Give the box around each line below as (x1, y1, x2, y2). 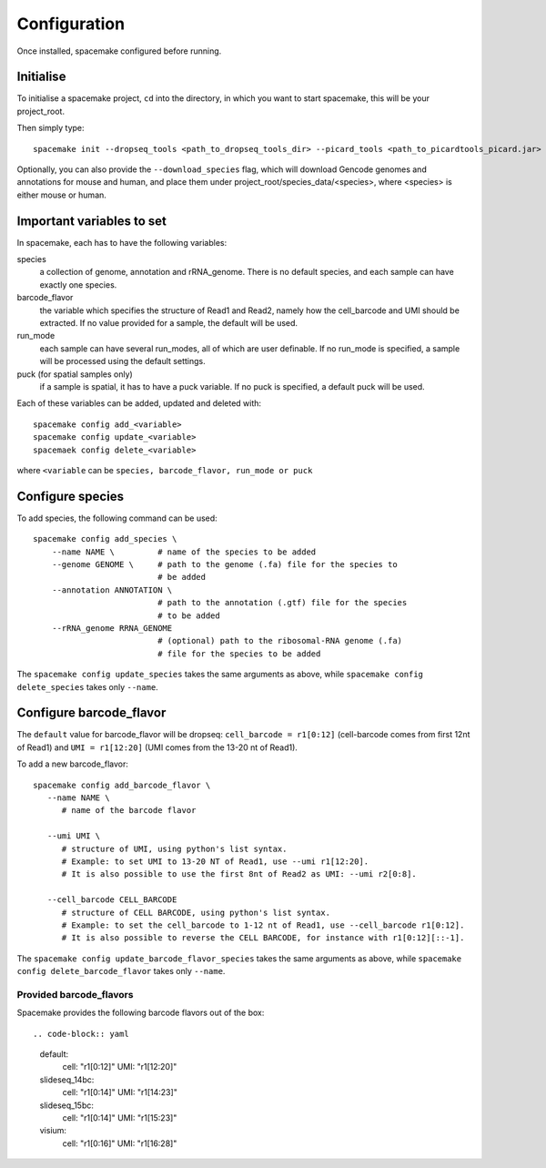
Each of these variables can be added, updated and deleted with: (16, 398, 262, 409)
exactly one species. (39, 279, 117, 290)
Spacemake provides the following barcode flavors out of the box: (16, 1007, 265, 1019)
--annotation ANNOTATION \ (51, 584, 173, 595)
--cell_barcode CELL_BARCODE (46, 895, 177, 905)
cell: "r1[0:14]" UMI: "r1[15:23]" (62, 1112, 177, 1123)
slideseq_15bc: (39, 1100, 95, 1111)
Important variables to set (16, 213, 167, 229)
